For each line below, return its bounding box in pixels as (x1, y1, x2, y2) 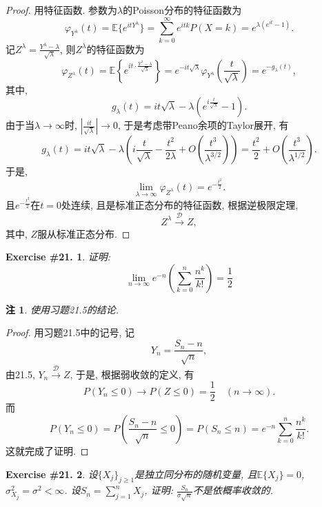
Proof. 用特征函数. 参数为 (6, 3, 118, 17)
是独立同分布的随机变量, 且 (134, 466, 257, 481)
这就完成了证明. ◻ (6, 443, 89, 457)
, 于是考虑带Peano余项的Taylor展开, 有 (118, 118, 289, 132)
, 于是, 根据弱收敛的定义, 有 (70, 366, 194, 381)
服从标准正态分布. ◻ (37, 226, 130, 240)
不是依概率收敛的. (192, 483, 274, 497)
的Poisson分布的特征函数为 (123, 3, 242, 17)
